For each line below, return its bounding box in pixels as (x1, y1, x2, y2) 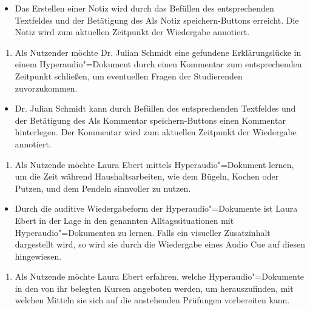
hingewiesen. (15, 249, 62, 262)
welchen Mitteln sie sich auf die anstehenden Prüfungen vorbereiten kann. (15, 294, 290, 306)
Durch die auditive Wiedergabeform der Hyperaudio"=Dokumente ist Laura (15, 202, 298, 215)
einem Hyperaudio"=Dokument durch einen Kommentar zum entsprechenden (15, 58, 302, 70)
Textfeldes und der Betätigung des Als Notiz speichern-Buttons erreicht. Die (15, 13, 299, 26)
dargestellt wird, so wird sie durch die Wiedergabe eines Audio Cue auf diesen (15, 238, 305, 251)
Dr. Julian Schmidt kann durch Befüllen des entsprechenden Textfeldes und (15, 102, 296, 115)
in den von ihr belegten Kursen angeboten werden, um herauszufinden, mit (15, 281, 294, 294)
